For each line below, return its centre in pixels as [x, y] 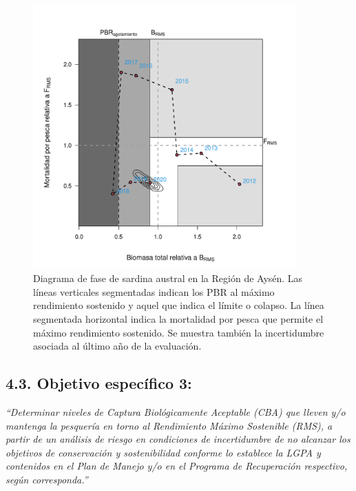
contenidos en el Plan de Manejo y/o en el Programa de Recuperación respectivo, [177, 466]
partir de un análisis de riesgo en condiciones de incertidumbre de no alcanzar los [178, 439]
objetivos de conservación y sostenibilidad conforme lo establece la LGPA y [163, 452]
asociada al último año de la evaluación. [117, 346]
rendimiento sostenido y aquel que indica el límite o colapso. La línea [179, 305]
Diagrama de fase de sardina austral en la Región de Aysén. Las [168, 278]
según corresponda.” [47, 479]
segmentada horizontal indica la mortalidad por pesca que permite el [178, 318]
